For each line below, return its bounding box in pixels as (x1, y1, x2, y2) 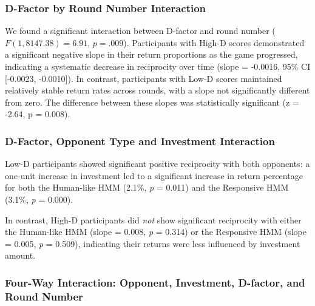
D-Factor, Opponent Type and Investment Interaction (5, 133, 275, 148)
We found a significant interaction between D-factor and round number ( (5, 24, 276, 37)
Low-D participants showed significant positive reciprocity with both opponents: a (5, 157, 310, 170)
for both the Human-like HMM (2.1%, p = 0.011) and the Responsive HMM (5, 181, 289, 194)
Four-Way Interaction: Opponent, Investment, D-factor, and (5, 274, 305, 290)
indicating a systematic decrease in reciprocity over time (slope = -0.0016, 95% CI (5, 60, 311, 72)
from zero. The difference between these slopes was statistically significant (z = (5, 95, 299, 108)
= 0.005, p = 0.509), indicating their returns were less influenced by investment (5, 237, 300, 250)
